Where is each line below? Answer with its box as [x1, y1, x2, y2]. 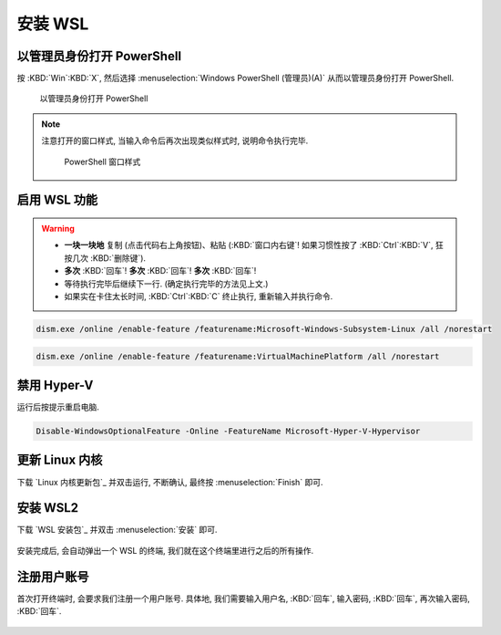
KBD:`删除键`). [92, 252, 146, 264]
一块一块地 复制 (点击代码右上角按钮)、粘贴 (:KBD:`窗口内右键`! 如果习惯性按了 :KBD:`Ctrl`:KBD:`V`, [64, 240, 434, 251]
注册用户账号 [16, 568, 89, 584]
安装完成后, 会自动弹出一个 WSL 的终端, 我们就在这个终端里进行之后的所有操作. [16, 545, 314, 556]
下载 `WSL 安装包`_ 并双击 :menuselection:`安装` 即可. [16, 525, 218, 536]
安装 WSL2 [16, 500, 79, 515]
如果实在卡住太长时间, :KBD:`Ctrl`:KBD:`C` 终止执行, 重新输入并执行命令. [64, 290, 333, 301]
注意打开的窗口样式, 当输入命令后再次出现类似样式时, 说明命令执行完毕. [41, 135, 309, 146]
